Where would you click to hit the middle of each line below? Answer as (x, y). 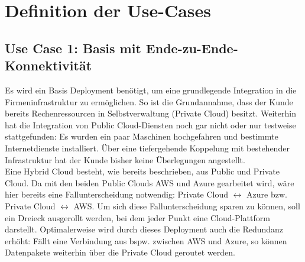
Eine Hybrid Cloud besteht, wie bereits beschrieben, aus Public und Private (142, 171)
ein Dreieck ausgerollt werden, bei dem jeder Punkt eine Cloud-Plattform (137, 217)
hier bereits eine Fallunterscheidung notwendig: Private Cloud (116, 194)
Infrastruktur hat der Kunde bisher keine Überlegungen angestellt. (125, 159)
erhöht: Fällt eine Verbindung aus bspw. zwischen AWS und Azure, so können (146, 240)
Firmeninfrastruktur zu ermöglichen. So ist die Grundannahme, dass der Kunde (149, 101)
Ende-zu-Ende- (192, 48)
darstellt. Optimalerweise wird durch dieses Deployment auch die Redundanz (144, 229)
